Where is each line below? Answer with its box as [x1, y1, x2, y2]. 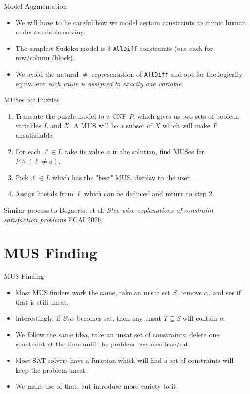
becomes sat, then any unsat [76, 313, 162, 323]
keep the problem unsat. [15, 364, 87, 375]
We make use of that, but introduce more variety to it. [15, 381, 178, 391]
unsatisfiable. [15, 130, 54, 140]
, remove [177, 287, 202, 297]
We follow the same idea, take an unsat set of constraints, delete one [15, 329, 219, 339]
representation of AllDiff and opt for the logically [92, 69, 243, 79]
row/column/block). [15, 52, 75, 63]
